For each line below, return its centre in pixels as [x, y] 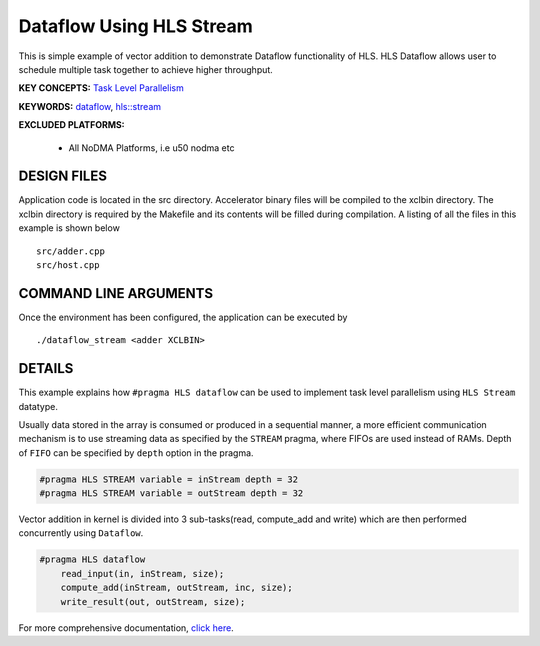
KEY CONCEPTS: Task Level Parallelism [101, 88]
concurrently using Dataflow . [81, 533]
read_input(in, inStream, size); [142, 573]
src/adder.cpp [70, 251]
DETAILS [46, 368]
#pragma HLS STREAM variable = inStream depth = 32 [169, 479]
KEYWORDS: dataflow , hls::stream [90, 106]
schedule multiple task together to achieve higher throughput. [146, 69]
